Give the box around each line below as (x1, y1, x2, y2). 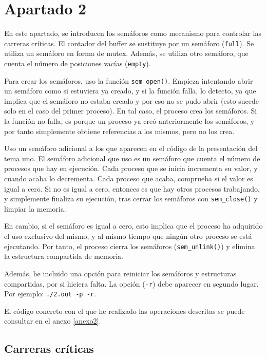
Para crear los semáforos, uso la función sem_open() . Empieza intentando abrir (4, 75, 253, 86)
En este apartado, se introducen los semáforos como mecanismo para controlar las (4, 28, 262, 39)
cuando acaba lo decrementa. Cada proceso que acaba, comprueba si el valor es (4, 173, 253, 184)
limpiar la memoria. (4, 203, 66, 214)
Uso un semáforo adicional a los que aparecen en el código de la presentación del (4, 143, 258, 154)
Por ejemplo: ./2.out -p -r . (4, 288, 96, 299)
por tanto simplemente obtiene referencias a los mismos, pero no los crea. (4, 125, 235, 136)
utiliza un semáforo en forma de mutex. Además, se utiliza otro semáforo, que (4, 48, 249, 59)
